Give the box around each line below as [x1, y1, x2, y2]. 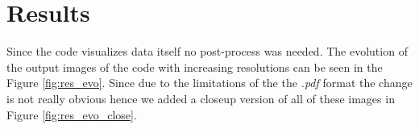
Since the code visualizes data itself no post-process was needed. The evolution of [6, 43, 408, 60]
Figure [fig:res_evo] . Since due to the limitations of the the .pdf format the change [6, 74, 413, 91]
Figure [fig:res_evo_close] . [6, 106, 137, 123]
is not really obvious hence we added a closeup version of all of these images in [6, 89, 395, 106]
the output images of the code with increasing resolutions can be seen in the [6, 58, 383, 75]
